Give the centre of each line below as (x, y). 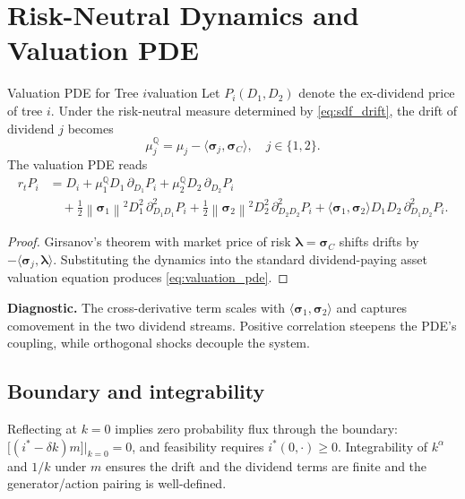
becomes (90, 128)
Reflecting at (42, 428)
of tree (25, 110)
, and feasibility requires (198, 446)
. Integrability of (382, 446)
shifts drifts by (379, 241)
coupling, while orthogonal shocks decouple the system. (159, 343)
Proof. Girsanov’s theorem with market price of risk (149, 241)
